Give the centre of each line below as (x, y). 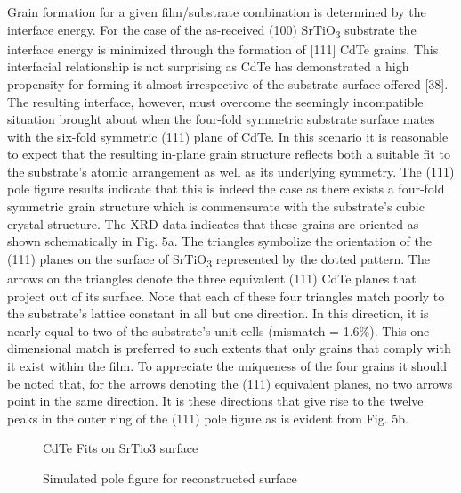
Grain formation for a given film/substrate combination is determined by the (217, 12)
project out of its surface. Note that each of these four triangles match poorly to (226, 296)
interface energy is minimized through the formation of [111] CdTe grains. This (223, 49)
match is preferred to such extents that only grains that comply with (263, 348)
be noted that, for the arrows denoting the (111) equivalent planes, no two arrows (230, 383)
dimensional (40, 348)
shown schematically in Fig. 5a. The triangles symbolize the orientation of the (219, 241)
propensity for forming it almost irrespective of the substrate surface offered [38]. (228, 83)
